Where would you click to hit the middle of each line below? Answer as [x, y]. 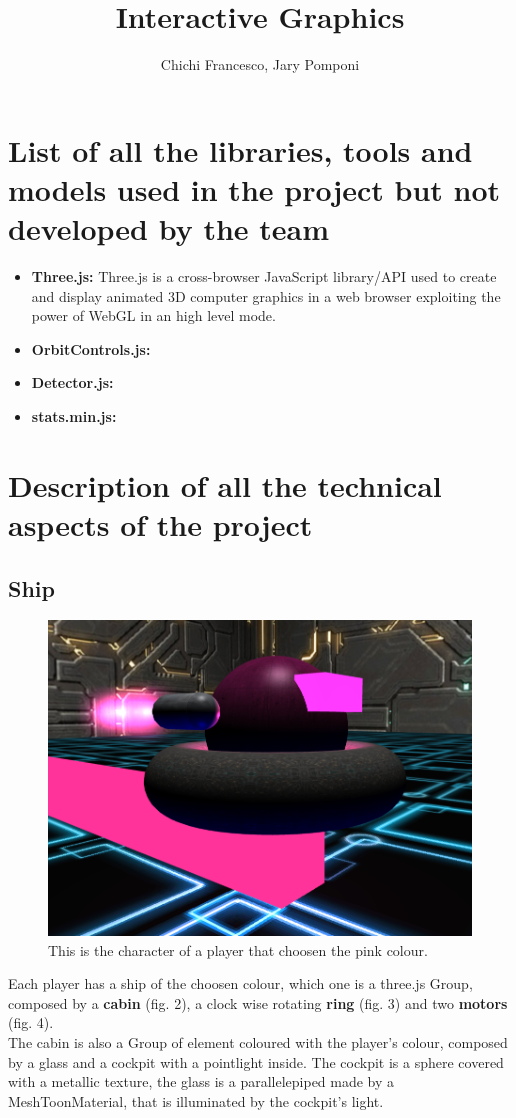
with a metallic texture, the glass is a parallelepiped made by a [201, 1081]
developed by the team [169, 228]
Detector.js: [72, 382]
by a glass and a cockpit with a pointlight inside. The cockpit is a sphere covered [256, 1061]
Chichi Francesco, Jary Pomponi [260, 64]
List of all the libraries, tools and [240, 149]
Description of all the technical [225, 484]
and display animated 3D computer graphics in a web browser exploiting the [266, 295]
